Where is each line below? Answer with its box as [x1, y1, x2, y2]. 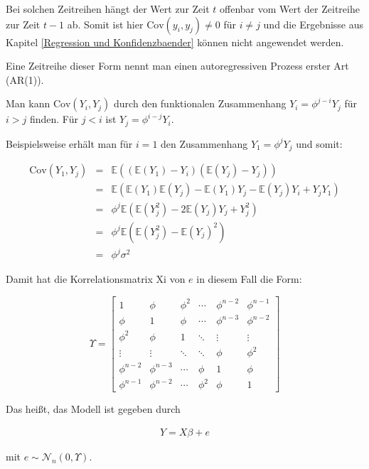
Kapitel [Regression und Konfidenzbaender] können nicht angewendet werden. [6, 34, 344, 49]
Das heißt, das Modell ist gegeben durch [6, 401, 181, 416]
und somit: [296, 136, 343, 151]
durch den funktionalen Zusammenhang [114, 96, 287, 111]
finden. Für [29, 112, 78, 126]
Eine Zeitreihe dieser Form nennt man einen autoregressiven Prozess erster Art [6, 58, 349, 73]
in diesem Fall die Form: [196, 271, 302, 286]
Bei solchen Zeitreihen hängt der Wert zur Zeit [6, 1, 210, 16]
